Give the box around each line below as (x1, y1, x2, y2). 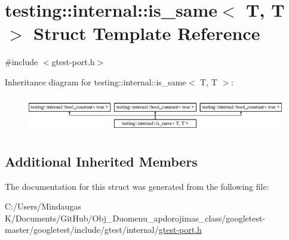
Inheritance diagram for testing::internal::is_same (5, 75, 186, 88)
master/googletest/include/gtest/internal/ (5, 223, 159, 236)
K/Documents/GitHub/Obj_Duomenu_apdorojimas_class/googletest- (5, 211, 266, 224)
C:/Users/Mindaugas (5, 200, 81, 213)
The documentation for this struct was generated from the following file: (5, 180, 269, 192)
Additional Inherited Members (5, 152, 198, 170)
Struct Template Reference (33, 21, 260, 45)
